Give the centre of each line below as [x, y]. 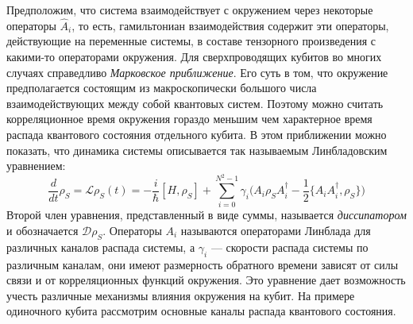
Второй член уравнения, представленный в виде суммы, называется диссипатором [206, 215]
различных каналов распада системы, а [101, 247]
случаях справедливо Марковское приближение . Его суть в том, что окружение [197, 72]
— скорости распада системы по [289, 247]
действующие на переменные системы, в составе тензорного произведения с [191, 41]
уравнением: [36, 166]
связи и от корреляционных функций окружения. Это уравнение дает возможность [206, 280]
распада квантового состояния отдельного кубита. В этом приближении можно [197, 134]
